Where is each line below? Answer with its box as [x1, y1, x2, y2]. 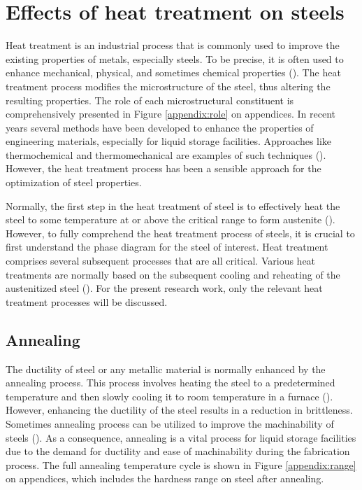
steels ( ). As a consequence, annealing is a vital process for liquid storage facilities [6, 430, 356, 444]
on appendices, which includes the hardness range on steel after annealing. [6, 471, 324, 486]
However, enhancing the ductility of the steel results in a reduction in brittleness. [6, 402, 353, 417]
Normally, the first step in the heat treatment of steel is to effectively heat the [6, 198, 340, 213]
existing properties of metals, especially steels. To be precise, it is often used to [6, 51, 344, 66]
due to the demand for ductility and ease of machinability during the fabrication [6, 444, 350, 458]
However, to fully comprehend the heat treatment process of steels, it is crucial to [6, 225, 355, 240]
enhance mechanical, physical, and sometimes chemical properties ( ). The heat [6, 65, 341, 80]
